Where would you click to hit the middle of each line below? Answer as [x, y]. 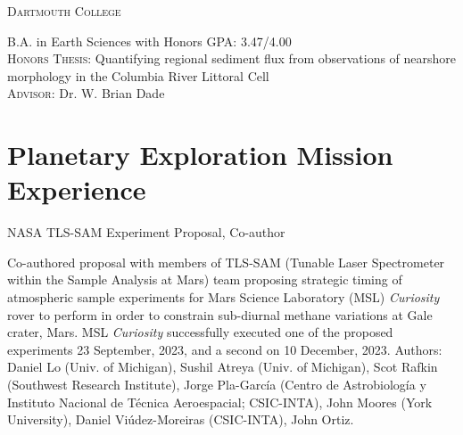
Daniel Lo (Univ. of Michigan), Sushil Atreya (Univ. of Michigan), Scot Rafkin [223, 367]
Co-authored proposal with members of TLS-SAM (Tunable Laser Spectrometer [226, 262]
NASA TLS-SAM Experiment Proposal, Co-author [146, 232]
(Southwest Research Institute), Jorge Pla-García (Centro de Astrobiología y [217, 385]
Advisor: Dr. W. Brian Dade [86, 93]
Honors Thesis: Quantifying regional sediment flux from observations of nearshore [232, 58]
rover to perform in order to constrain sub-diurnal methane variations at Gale [220, 314]
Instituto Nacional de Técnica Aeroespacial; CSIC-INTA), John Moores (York [220, 402]
